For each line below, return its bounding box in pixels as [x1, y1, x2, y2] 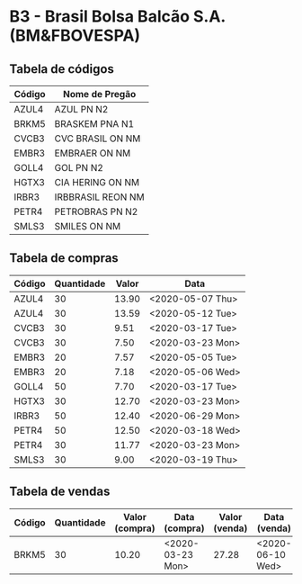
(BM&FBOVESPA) [9, 25, 141, 46]
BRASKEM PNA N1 [54, 118, 135, 130]
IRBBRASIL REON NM [54, 191, 146, 203]
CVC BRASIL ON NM [54, 132, 141, 145]
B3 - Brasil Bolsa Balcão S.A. [9, 6, 226, 27]
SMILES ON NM [54, 220, 121, 232]
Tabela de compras [9, 250, 119, 266]
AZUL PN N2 [54, 103, 109, 115]
